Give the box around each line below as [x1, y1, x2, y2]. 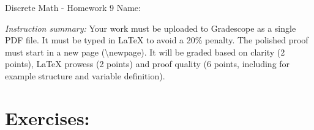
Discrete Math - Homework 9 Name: [5, 1, 141, 13]
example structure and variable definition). [5, 69, 165, 82]
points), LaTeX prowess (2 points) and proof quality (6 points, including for [5, 57, 290, 70]
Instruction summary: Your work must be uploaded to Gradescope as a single [5, 21, 296, 34]
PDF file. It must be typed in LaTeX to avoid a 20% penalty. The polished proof [5, 34, 308, 46]
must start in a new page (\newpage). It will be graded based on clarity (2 [5, 45, 285, 58]
